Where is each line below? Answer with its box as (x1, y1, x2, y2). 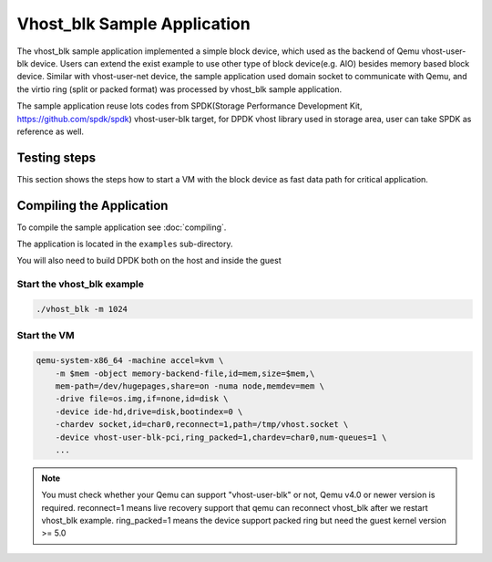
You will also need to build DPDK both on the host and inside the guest (16, 255, 282, 266)
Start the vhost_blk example (16, 278, 145, 291)
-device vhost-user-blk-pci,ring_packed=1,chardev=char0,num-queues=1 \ (55, 432, 387, 442)
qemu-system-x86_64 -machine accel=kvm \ (36, 356, 224, 366)
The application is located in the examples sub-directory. (16, 238, 233, 250)
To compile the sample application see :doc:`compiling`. (16, 222, 227, 233)
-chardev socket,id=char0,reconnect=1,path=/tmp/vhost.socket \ (55, 420, 349, 430)
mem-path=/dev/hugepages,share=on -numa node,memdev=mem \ (55, 380, 325, 391)
